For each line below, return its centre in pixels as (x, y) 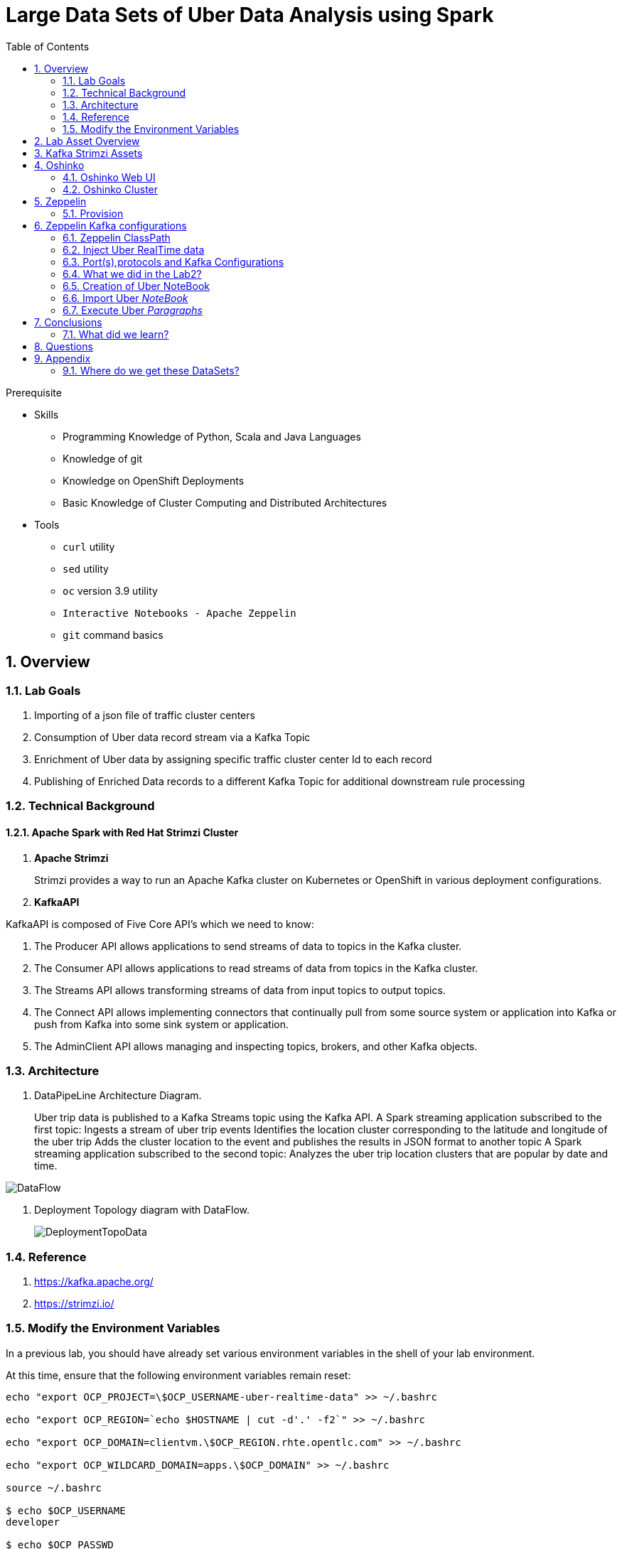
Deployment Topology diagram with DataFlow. (142, 1210)
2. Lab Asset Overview (87, 141)
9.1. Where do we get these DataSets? (151, 370)
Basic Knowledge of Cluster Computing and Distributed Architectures (225, 502)
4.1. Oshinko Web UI (109, 177)
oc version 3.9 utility (110, 590)
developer (33, 1522)
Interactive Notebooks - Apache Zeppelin (179, 613)
